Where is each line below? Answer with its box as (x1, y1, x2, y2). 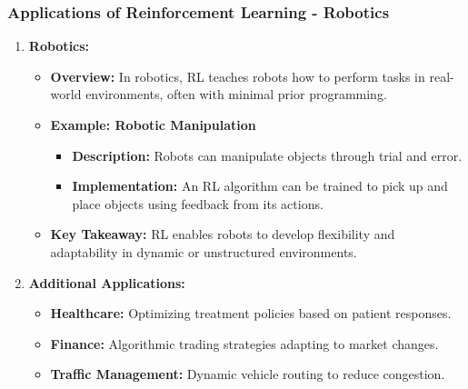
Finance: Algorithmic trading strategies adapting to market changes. (50, 334, 439, 353)
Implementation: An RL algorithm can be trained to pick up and (72, 176, 448, 195)
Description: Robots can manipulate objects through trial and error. (72, 145, 463, 165)
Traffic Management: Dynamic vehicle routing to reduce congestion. (50, 364, 445, 384)
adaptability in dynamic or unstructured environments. (50, 242, 357, 261)
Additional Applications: (28, 273, 185, 292)
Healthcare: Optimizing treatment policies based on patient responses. (50, 304, 452, 323)
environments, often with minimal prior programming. (85, 85, 387, 104)
